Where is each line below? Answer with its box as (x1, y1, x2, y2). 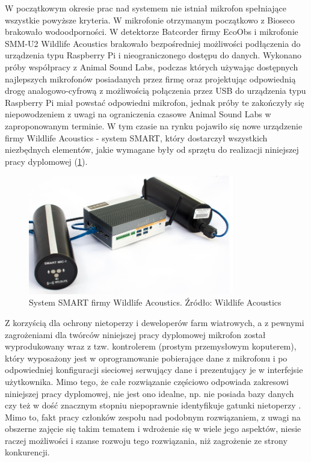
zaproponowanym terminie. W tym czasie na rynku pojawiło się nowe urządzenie (5, 119, 303, 132)
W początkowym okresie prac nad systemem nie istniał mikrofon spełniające (5, 2, 286, 14)
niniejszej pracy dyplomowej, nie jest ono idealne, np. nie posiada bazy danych (5, 387, 294, 399)
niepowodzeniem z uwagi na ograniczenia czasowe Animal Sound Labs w (5, 108, 271, 120)
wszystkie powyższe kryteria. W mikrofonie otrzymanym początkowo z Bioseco (5, 13, 295, 26)
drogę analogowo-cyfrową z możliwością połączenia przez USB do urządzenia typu (5, 84, 306, 97)
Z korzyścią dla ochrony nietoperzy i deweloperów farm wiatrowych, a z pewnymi (5, 316, 304, 328)
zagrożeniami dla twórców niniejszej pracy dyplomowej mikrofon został (5, 328, 266, 340)
